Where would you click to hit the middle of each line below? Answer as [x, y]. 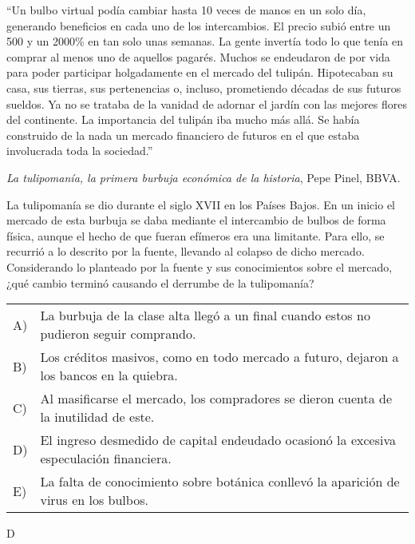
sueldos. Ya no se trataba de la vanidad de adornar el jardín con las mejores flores [207, 103]
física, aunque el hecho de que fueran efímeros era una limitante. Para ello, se [196, 235]
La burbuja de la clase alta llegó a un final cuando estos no [205, 316]
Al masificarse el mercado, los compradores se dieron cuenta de [216, 399]
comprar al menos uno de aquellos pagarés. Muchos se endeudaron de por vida [198, 56]
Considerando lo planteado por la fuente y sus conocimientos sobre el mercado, [200, 266]
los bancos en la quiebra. [109, 375]
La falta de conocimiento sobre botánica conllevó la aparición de [220, 482]
